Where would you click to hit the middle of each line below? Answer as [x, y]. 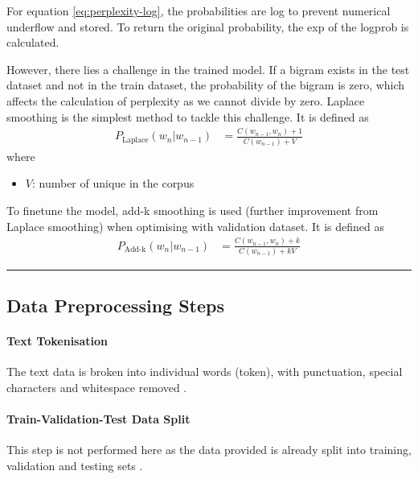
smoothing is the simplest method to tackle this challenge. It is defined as [188, 116]
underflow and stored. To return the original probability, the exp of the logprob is [208, 26]
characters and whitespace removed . [97, 388]
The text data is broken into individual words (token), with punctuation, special [205, 372]
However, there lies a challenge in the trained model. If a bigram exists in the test [208, 69]
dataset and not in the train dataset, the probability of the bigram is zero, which [206, 85]
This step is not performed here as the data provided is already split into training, [209, 450]
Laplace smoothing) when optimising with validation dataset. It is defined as [195, 226]
